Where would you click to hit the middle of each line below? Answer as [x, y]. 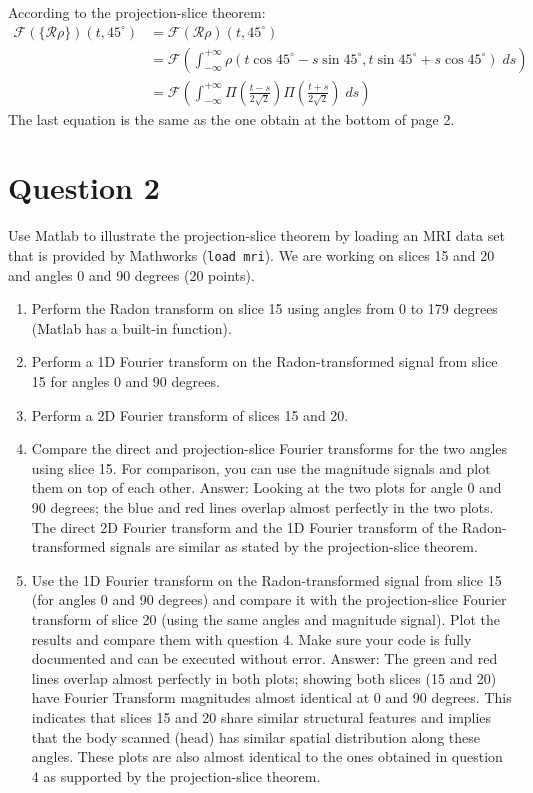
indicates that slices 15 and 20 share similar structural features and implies [261, 716]
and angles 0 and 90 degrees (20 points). [131, 274]
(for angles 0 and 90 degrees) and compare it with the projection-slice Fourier [269, 599]
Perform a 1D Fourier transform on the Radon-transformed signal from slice [264, 361]
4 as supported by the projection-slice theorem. [176, 775]
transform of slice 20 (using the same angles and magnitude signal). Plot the [265, 618]
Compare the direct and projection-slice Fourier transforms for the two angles [269, 448]
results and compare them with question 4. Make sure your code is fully [251, 638]
